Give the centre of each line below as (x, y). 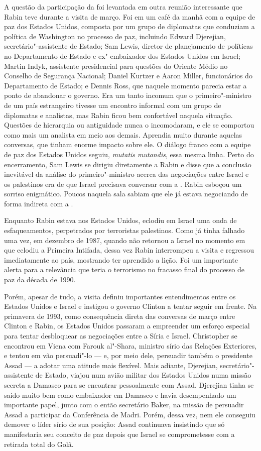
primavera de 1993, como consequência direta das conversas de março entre (120, 316)
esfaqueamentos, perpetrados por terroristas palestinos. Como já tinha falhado (124, 230)
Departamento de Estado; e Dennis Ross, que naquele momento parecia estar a (125, 85)
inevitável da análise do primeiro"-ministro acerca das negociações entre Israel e (126, 174)
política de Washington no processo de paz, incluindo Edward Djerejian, (115, 36)
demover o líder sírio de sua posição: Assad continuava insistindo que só (114, 424)
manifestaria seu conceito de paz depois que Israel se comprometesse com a (119, 434)
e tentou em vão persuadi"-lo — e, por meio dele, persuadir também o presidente (128, 355)
